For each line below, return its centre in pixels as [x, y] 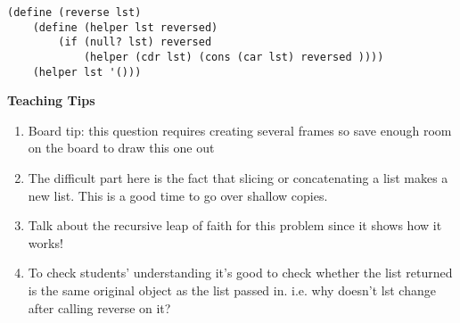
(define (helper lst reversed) [125, 27]
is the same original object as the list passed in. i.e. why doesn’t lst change [232, 290]
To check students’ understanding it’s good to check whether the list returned [240, 273]
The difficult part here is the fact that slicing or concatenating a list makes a [238, 178]
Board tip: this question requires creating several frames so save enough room [240, 130]
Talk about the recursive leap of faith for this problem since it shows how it [235, 225]
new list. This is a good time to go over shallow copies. [178, 195]
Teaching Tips [51, 100]
